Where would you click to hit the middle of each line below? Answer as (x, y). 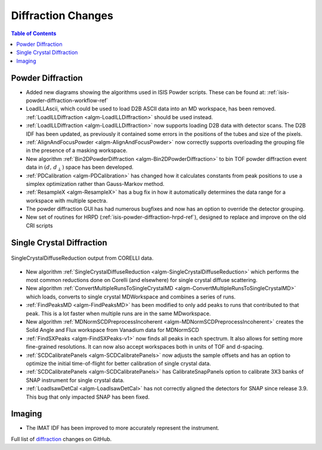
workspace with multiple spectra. (67, 200)
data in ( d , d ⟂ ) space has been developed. (80, 168)
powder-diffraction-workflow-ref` (67, 101)
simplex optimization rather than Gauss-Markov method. (95, 184)
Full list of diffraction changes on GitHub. (61, 439)
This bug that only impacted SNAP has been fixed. (88, 397)
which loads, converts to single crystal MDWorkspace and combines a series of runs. (131, 297)
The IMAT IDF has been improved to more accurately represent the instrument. (123, 428)
